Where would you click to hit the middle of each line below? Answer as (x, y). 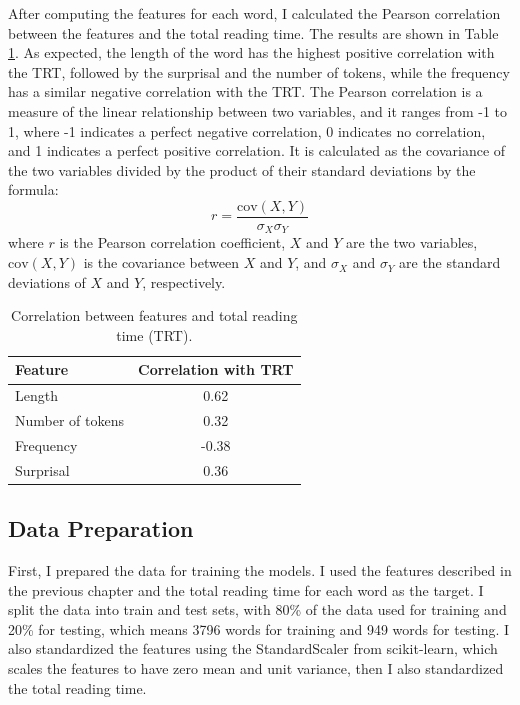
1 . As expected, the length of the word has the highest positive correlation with (251, 52)
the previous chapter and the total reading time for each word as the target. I (246, 589)
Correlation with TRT (216, 369)
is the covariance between (161, 262)
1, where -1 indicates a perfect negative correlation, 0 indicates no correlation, (247, 130)
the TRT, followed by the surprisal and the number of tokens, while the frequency (259, 71)
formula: (33, 189)
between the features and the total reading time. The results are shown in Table (253, 32)
